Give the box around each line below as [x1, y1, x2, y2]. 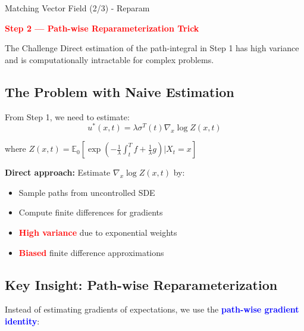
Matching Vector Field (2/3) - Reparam [5, 2, 150, 14]
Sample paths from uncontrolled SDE [18, 186, 155, 198]
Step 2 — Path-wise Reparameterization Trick [5, 21, 199, 34]
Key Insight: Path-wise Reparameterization [5, 275, 278, 293]
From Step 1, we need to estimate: [5, 110, 130, 123]
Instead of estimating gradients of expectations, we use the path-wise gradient [5, 303, 299, 316]
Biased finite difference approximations [18, 246, 164, 258]
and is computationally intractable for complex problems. [5, 53, 214, 65]
